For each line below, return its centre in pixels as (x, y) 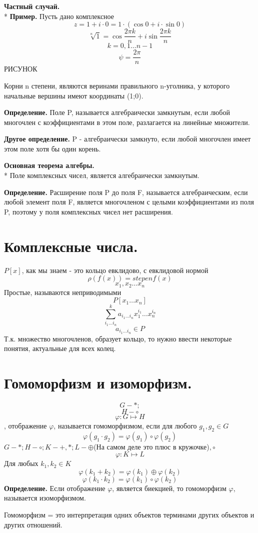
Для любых (21, 463)
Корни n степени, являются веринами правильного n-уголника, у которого (117, 85)
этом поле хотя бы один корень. (52, 148)
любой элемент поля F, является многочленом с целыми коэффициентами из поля (129, 202)
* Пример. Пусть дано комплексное (59, 16)
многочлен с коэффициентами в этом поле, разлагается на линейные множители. (127, 122)
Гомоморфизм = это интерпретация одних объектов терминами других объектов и (129, 515)
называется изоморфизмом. (45, 498)
